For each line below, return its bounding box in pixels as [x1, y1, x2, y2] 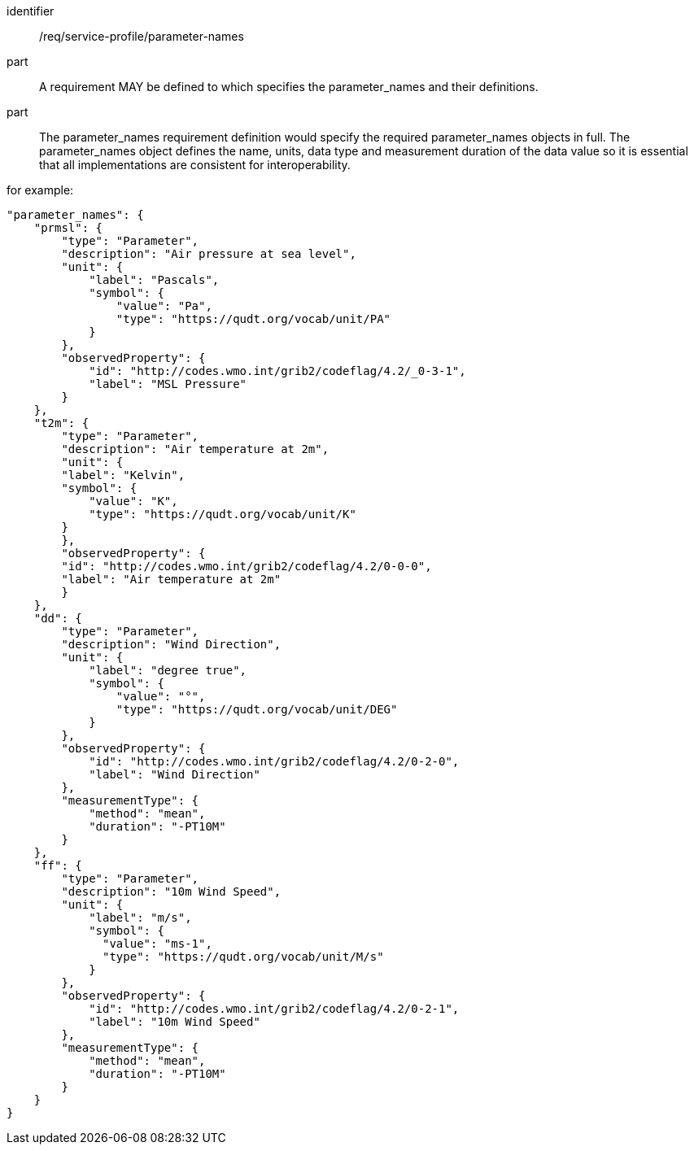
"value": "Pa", [116, 299, 212, 312]
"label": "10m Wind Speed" [89, 1015, 260, 1028]
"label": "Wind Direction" [89, 768, 260, 781]
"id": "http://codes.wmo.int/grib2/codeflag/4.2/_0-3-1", [89, 364, 466, 377]
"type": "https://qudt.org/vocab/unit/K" [89, 508, 356, 521]
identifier [7, 4, 55, 18]
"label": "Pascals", [89, 273, 220, 286]
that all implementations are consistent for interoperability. [39, 158, 351, 172]
